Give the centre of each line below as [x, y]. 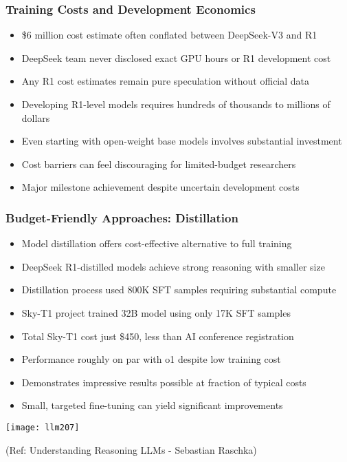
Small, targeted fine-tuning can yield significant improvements [152, 405]
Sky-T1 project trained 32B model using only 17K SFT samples [156, 312]
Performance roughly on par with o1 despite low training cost [151, 359]
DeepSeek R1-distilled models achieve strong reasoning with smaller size [173, 266]
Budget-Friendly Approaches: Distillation [122, 217]
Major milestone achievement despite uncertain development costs [160, 187]
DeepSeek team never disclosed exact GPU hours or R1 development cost [176, 57]
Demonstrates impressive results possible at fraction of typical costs [164, 382]
